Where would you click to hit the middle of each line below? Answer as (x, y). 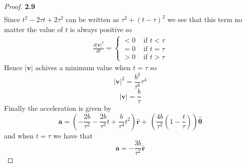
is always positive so (101, 29)
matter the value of (34, 29)
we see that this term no (205, 19)
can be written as (92, 19)
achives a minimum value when (83, 67)
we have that (73, 135)
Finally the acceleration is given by (58, 108)
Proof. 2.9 (20, 6)
